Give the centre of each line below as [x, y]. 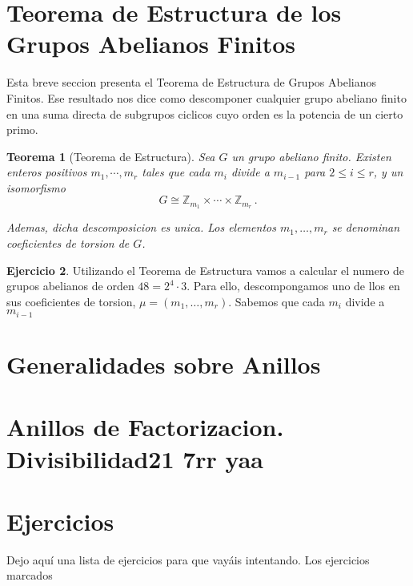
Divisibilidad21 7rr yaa [135, 458]
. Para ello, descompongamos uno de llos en [293, 286]
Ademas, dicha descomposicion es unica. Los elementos [141, 227]
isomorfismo [36, 187]
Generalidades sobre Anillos [164, 364]
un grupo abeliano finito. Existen [311, 156]
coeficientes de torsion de [68, 242]
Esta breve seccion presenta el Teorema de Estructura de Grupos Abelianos [191, 82]
